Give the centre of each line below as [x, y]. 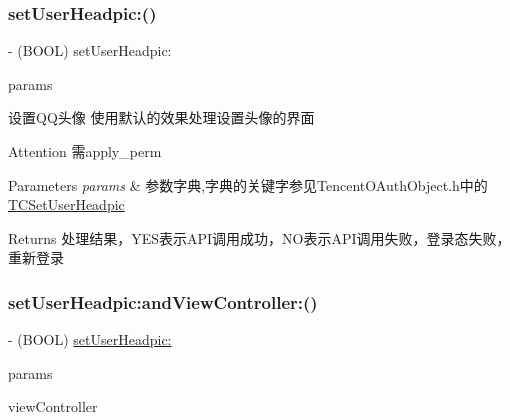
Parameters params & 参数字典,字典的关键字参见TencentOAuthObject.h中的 [248, 184]
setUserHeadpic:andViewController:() [163, 301]
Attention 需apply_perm [85, 151]
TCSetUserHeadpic [66, 204]
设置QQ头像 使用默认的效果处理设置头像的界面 [161, 117]
